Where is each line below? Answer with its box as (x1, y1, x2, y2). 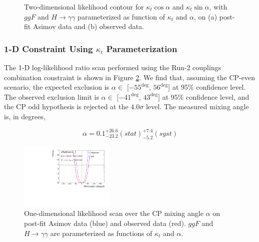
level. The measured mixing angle (146, 101, 249, 112)
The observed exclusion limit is (4, 91, 99, 102)
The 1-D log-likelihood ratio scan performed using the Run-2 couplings (4, 62, 221, 72)
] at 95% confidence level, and (158, 91, 249, 102)
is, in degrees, (4, 111, 46, 121)
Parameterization (106, 42, 177, 55)
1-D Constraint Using (4, 42, 93, 55)
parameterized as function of (77, 11, 165, 22)
